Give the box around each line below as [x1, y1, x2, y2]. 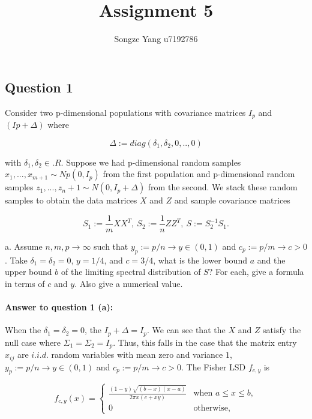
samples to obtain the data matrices [5, 194, 137, 206]
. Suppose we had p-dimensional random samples [61, 155, 241, 168]
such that [94, 240, 128, 252]
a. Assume [5, 240, 43, 252]
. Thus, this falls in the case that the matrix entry [113, 336, 297, 348]
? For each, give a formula [208, 265, 304, 278]
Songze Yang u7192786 [114, 32, 198, 45]
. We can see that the [146, 324, 226, 336]
